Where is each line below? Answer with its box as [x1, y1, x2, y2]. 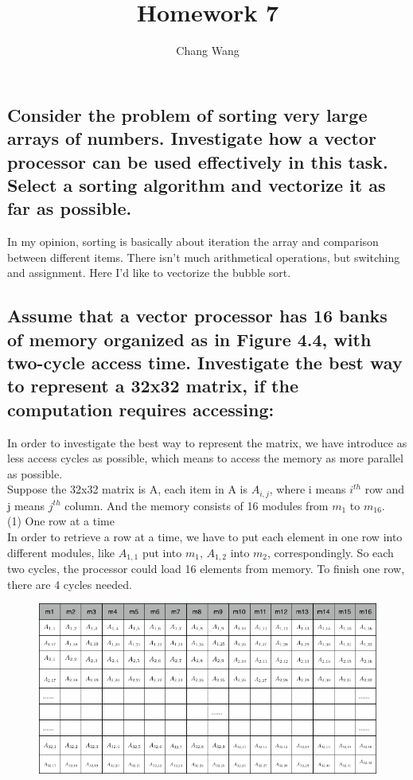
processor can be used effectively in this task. [7, 149, 388, 174]
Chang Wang [176, 42, 240, 59]
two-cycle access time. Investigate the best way [7, 350, 403, 375]
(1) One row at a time [7, 513, 115, 529]
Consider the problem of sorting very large [7, 102, 368, 127]
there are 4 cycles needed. [7, 575, 132, 592]
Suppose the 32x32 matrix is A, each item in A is [7, 481, 248, 497]
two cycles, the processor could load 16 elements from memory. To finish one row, [7, 560, 405, 577]
